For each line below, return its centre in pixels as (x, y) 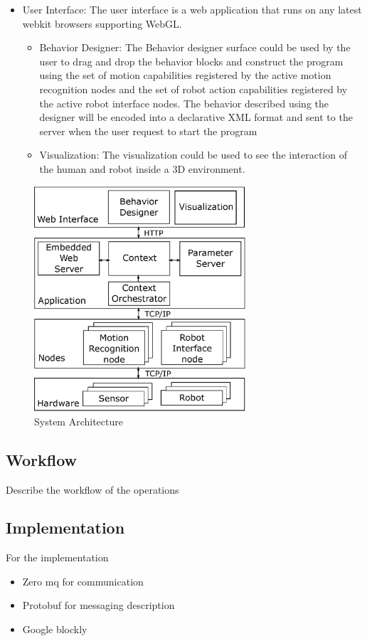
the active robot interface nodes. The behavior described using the (184, 103)
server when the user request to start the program (148, 131)
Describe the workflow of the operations (92, 489)
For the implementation (57, 557)
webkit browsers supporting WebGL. (102, 23)
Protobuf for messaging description (99, 605)
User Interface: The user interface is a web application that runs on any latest (192, 9)
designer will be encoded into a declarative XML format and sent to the (196, 117)
